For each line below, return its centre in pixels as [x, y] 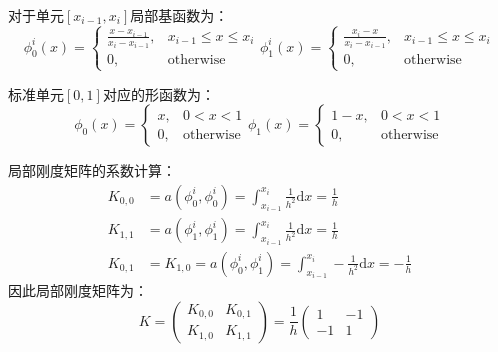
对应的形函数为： [158, 93]
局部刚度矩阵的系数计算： [92, 170]
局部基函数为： [179, 15]
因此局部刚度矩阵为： [78, 290]
